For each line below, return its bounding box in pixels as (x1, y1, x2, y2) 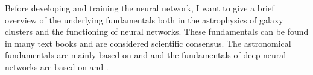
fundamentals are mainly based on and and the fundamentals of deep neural (5, 49, 286, 61)
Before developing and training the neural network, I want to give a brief (5, 2, 274, 14)
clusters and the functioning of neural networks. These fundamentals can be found (5, 25, 309, 38)
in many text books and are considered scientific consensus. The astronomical (5, 37, 291, 49)
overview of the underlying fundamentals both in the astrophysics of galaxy (5, 13, 283, 26)
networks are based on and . (5, 60, 109, 73)
